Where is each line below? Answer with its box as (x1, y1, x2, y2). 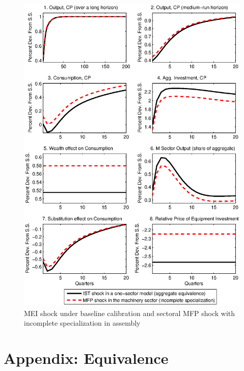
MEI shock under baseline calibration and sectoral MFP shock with (24, 307, 235, 318)
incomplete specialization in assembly (24, 318, 141, 328)
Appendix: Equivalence (4, 348, 169, 368)
